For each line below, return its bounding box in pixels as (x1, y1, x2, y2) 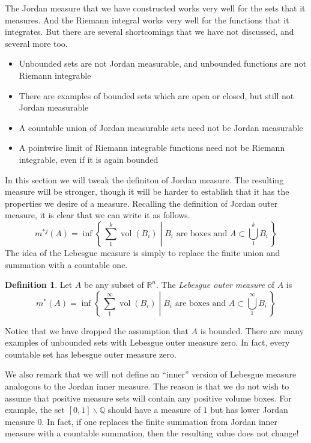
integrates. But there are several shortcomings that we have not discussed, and (5, 25, 294, 38)
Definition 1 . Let (5, 278, 73, 291)
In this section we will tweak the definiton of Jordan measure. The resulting (5, 173, 284, 186)
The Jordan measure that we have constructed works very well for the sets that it (5, 2, 306, 14)
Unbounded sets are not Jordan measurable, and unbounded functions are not (19, 57, 307, 70)
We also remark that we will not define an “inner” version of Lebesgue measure (5, 368, 297, 380)
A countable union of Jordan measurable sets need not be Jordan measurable (19, 121, 303, 133)
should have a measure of (107, 403, 201, 416)
